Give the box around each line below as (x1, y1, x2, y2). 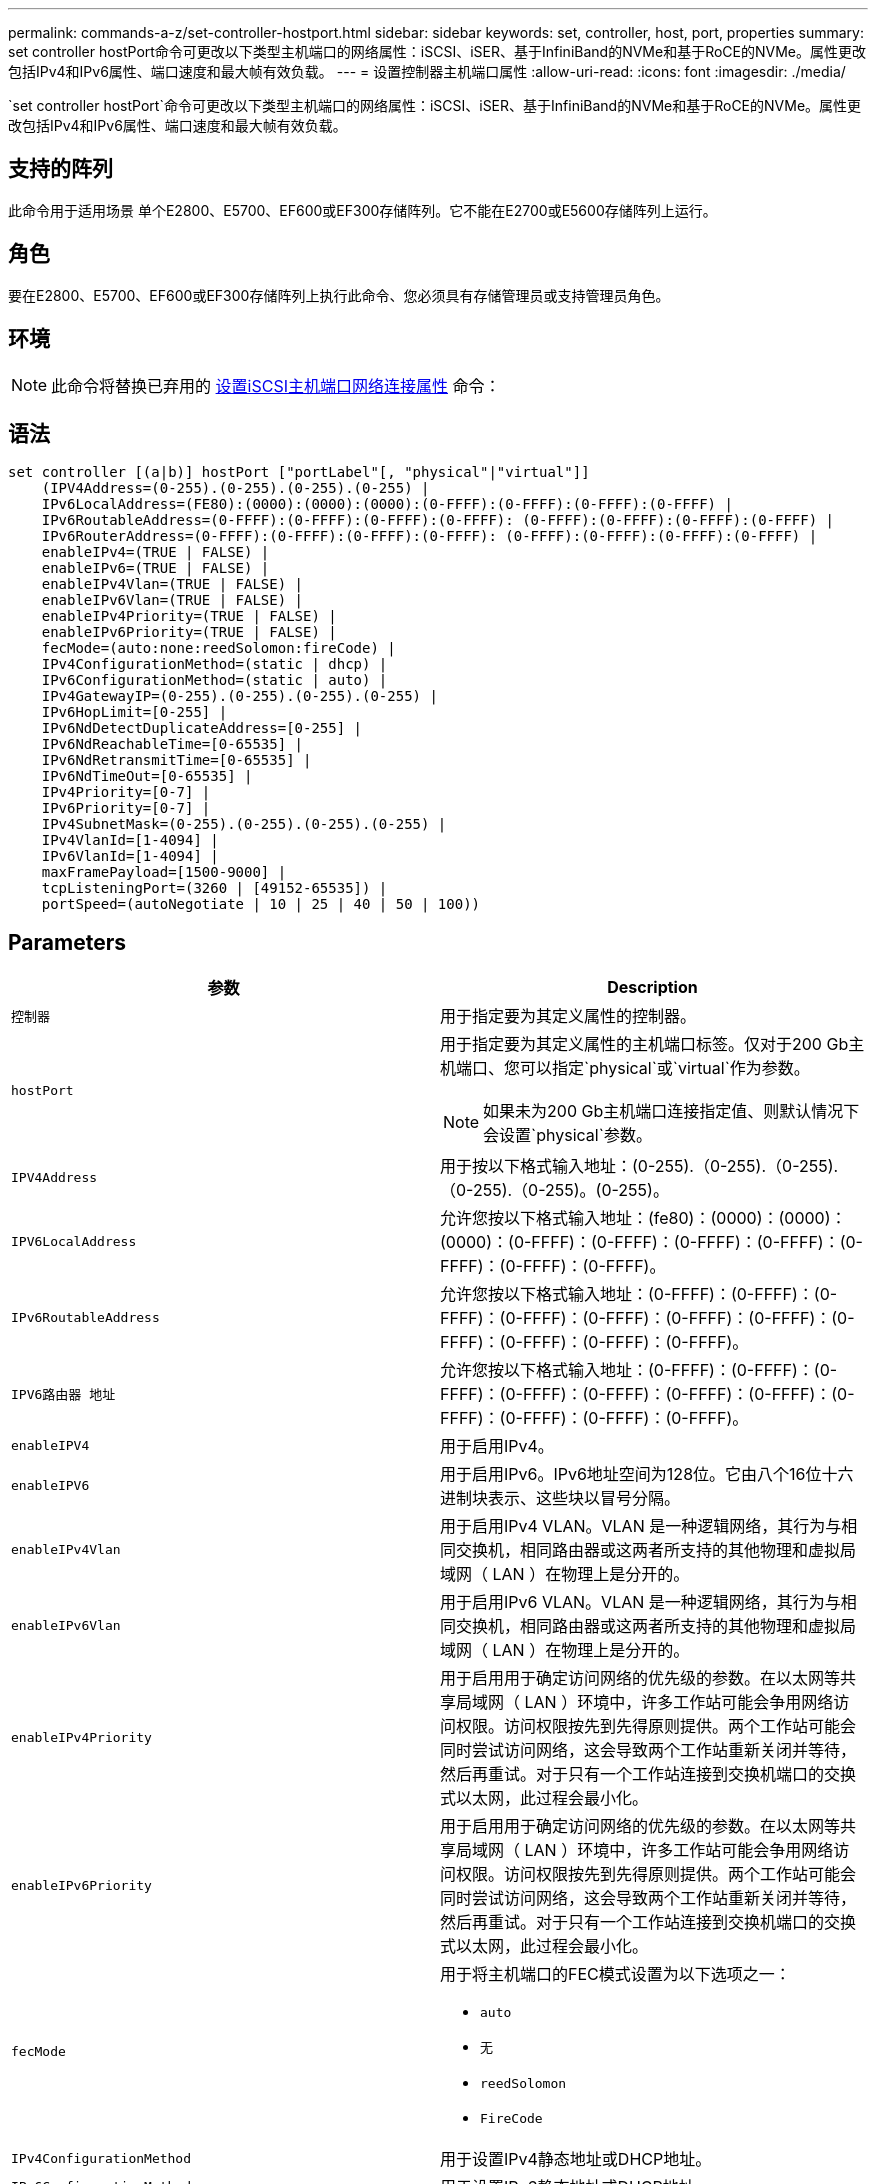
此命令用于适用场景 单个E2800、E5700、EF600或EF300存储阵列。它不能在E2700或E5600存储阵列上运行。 (8, 201, 717, 219)
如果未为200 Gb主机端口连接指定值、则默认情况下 (483, 1101, 860, 1122)
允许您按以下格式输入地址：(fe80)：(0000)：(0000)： (440, 1208, 847, 1229)
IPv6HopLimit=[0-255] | (41, 704, 228, 721)
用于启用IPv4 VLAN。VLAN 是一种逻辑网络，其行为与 (440, 1516, 842, 1537)
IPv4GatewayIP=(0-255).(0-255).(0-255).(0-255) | (41, 688, 438, 705)
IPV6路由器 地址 (11, 1386, 116, 1402)
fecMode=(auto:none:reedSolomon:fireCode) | (41, 640, 396, 657)
